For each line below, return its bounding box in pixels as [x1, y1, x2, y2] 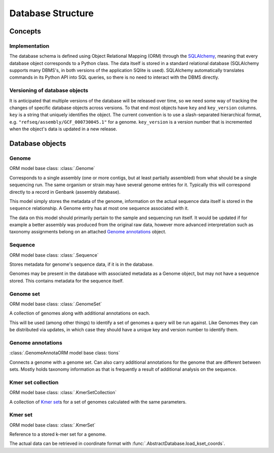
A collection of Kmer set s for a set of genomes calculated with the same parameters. [9, 399, 187, 405]
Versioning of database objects [9, 87, 88, 94]
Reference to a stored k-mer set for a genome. [9, 431, 107, 437]
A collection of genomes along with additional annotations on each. [9, 310, 150, 317]
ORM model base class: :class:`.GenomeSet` [9, 301, 102, 307]
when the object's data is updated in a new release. [9, 126, 117, 132]
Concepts [9, 27, 41, 36]
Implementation [9, 42, 50, 49]
